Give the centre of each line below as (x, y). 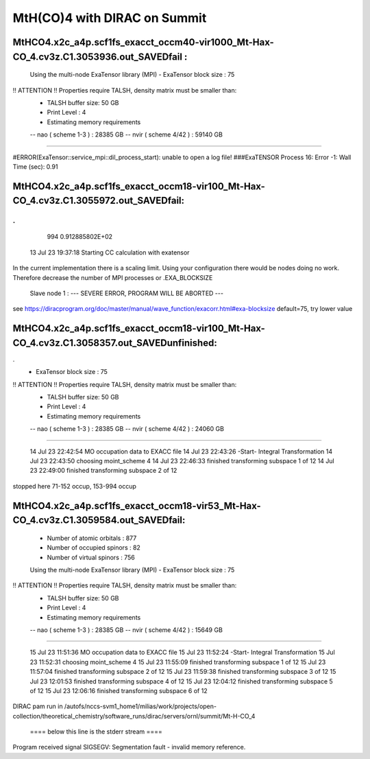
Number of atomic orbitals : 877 (92, 538)
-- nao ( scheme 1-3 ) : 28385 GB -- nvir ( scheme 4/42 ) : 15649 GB (126, 630)
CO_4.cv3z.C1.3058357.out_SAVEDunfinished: (115, 343)
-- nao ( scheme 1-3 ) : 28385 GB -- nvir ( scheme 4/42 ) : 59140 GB (126, 135)
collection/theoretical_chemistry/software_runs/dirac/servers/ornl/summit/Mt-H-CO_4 (134, 716)
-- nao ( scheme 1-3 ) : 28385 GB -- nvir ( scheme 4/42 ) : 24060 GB (127, 429)
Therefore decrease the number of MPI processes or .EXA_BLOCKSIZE (113, 277)
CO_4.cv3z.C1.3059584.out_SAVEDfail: (99, 521)
